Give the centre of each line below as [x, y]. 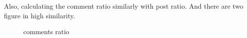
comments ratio [46, 32]
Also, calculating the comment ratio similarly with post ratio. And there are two [124, 6]
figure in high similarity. [40, 15]
